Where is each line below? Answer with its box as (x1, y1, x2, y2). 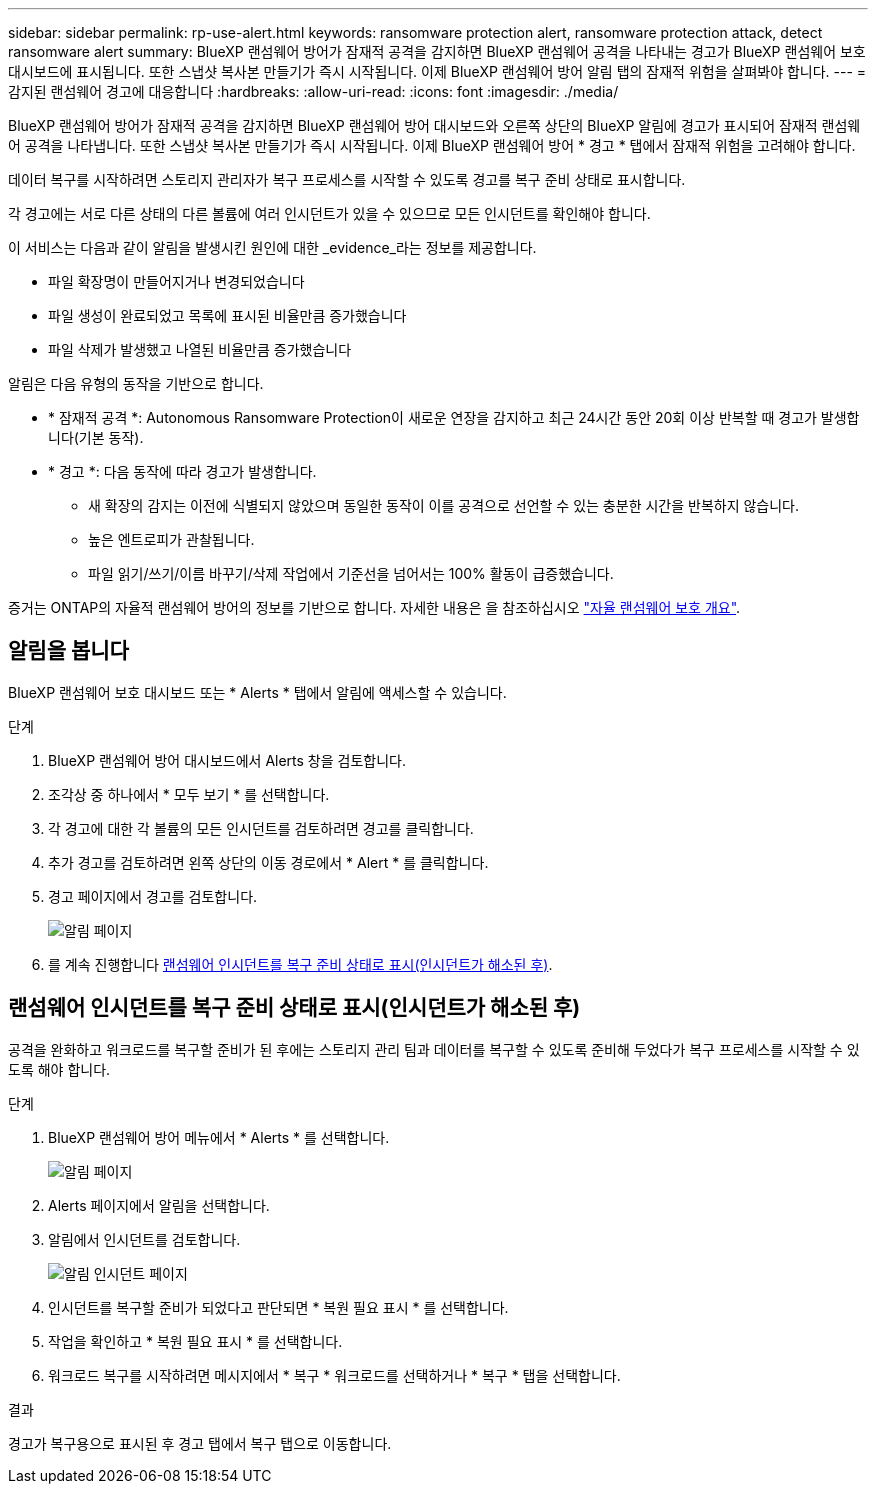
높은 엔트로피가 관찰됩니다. (88, 531, 255, 548)
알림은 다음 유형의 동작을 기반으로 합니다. (8, 375, 264, 392)
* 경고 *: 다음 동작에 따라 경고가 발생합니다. (48, 463, 317, 480)
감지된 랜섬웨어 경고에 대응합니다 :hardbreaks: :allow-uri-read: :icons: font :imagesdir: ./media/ (8, 83, 619, 100)
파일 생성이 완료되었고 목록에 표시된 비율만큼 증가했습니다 (48, 307, 407, 324)
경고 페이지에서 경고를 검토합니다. (48, 887, 258, 905)
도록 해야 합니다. (8, 1060, 111, 1078)
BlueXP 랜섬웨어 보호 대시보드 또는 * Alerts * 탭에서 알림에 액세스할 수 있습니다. (8, 683, 507, 701)
